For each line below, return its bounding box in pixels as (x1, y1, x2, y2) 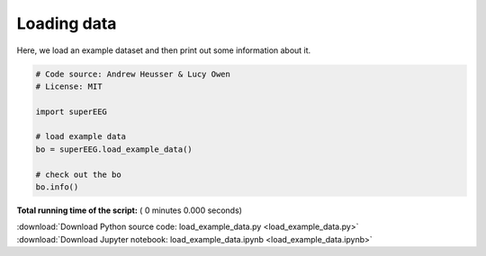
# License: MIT (35, 81, 103, 92)
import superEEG (35, 106, 108, 117)
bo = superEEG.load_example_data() (35, 144, 193, 154)
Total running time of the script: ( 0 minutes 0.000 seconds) (16, 205, 243, 216)
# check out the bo (35, 169, 121, 180)
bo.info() (35, 182, 79, 192)
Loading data (16, 13, 117, 33)
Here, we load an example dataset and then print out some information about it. (16, 45, 311, 56)
